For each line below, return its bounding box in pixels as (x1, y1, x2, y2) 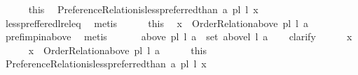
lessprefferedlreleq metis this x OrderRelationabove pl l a (5, 15, 308, 30)
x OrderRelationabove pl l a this (28, 42, 207, 57)
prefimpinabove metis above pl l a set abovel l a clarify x (5, 29, 352, 44)
